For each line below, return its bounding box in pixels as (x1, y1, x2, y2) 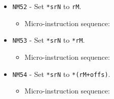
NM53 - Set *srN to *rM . (12, 35, 85, 45)
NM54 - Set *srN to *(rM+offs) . (12, 68, 110, 79)
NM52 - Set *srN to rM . (12, 1, 82, 11)
